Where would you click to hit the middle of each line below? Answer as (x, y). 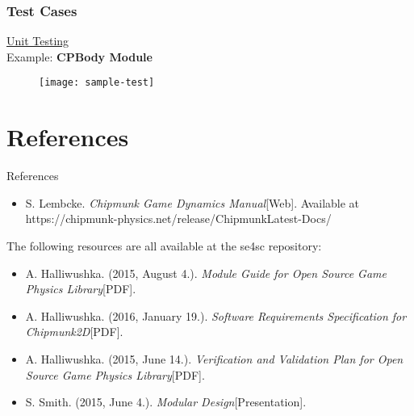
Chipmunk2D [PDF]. (74, 332)
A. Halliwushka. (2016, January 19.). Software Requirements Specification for (216, 315)
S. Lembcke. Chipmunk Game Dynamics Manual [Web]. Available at (192, 202)
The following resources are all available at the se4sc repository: (164, 245)
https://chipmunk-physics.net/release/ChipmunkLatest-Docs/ (178, 219)
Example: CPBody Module (79, 56)
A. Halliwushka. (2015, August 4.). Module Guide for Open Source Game (206, 273)
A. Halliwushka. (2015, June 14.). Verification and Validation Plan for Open (214, 358)
